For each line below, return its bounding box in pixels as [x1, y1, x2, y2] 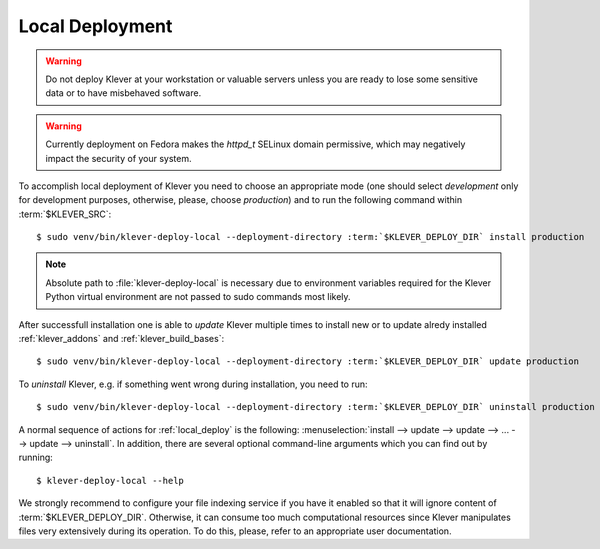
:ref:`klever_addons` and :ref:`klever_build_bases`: [18, 333, 225, 345]
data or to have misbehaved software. [45, 87, 202, 99]
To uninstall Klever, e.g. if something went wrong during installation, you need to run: [18, 378, 369, 390]
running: [18, 451, 54, 464]
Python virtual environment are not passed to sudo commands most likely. [45, 291, 351, 303]
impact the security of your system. [45, 152, 192, 164]
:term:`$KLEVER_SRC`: [18, 208, 112, 220]
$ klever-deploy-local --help [36, 475, 185, 486]
